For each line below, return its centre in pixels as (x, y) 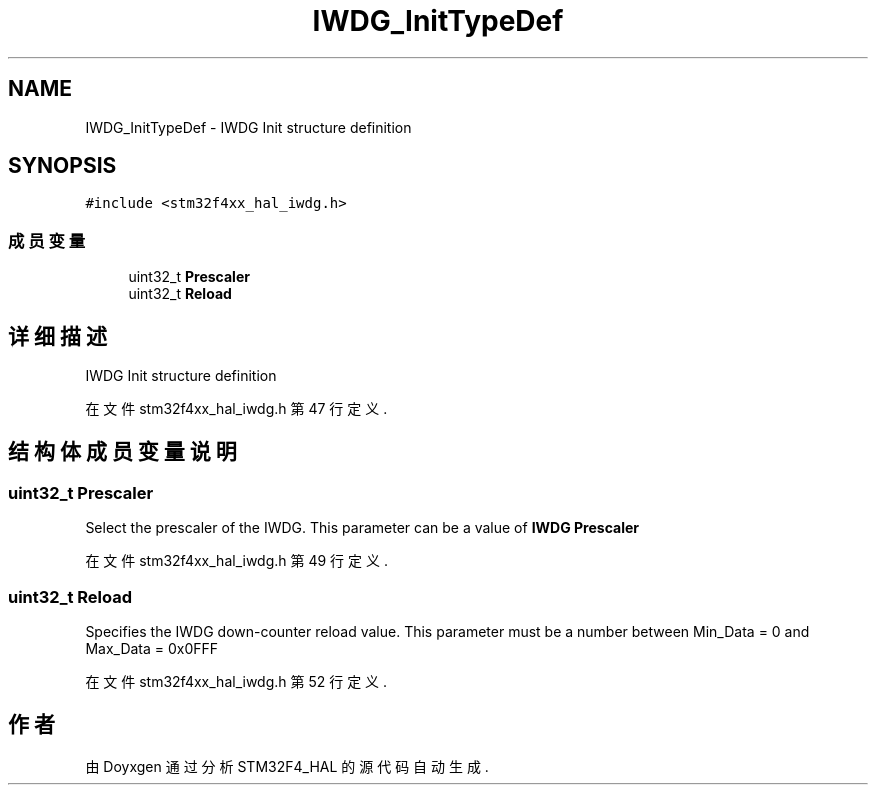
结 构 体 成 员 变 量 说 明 (122, 452)
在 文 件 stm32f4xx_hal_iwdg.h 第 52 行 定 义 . (236, 681)
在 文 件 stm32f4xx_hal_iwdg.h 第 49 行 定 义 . (236, 561)
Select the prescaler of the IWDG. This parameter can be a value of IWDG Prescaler (362, 528)
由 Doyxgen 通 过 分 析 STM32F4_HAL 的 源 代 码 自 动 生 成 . (287, 766)
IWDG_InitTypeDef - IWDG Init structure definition (248, 127)
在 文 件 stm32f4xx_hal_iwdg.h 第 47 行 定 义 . (236, 409)
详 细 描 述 (57, 336)
